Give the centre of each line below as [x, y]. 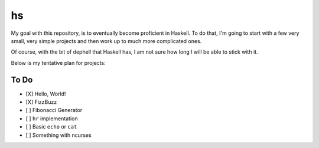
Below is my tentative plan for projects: [58, 63]
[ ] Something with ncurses [58, 135]
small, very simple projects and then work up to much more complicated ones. [106, 41]
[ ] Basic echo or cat [51, 127]
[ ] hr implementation [52, 119]
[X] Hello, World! [46, 94]
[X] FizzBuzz [41, 102]
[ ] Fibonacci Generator [54, 110]
